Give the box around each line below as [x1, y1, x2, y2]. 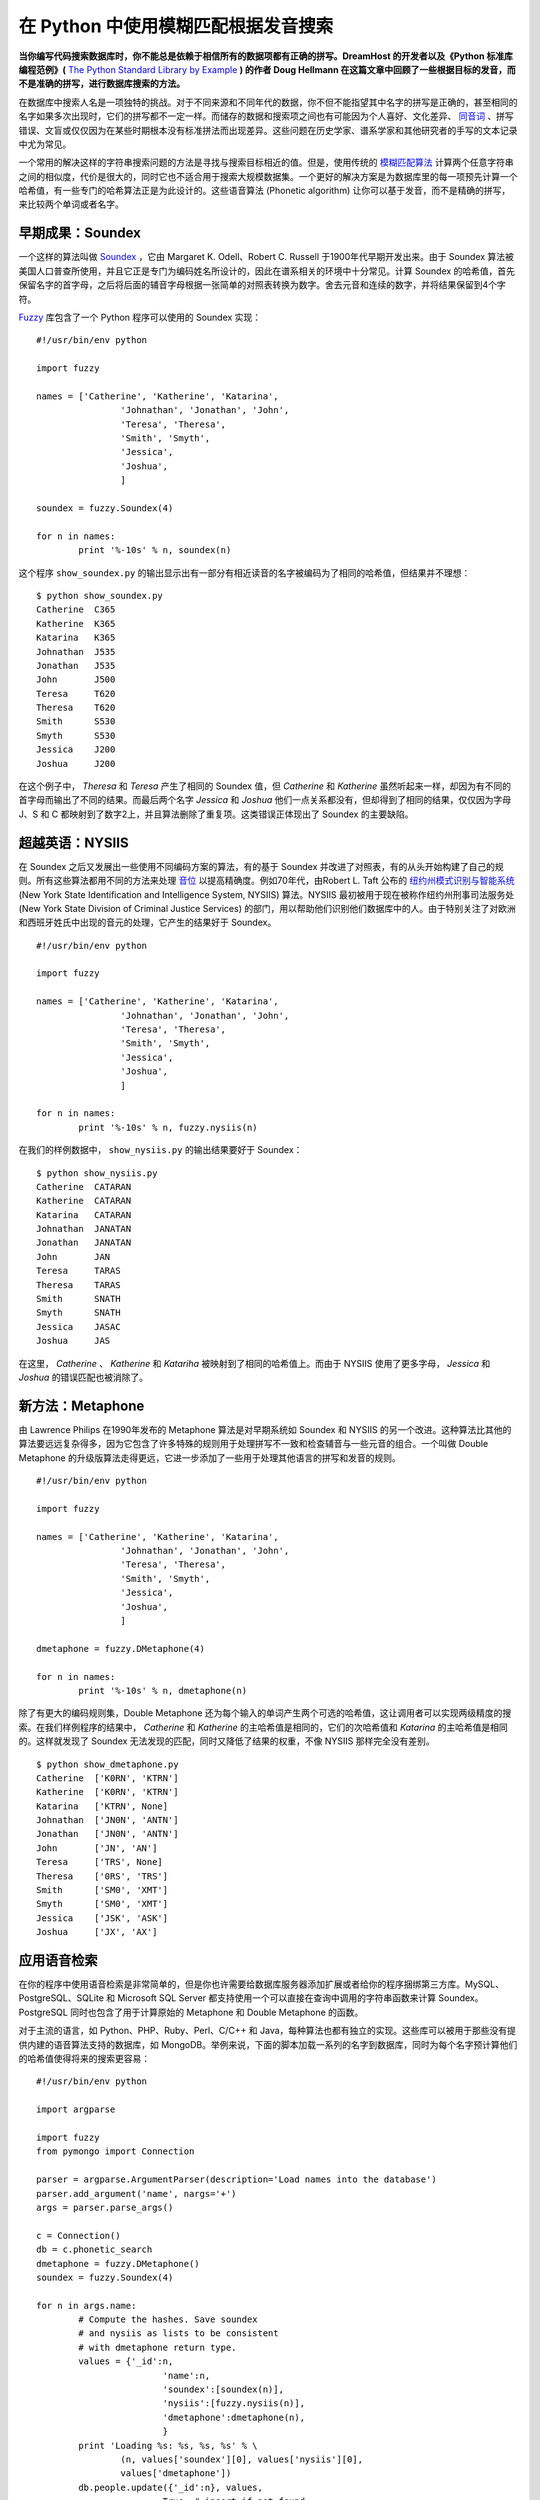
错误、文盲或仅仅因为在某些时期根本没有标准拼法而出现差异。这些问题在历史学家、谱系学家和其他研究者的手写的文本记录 [18, 124, 518, 136]
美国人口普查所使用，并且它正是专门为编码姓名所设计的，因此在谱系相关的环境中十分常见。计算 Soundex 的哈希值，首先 [18, 265, 515, 277]
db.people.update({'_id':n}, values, [78, 2481, 264, 2493]
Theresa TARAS [36, 1279, 121, 1290]
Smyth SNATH [36, 1307, 121, 1319]
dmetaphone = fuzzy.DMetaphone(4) [36, 1643, 205, 1654]
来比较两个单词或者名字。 [18, 198, 124, 210]
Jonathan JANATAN [36, 1237, 132, 1249]
